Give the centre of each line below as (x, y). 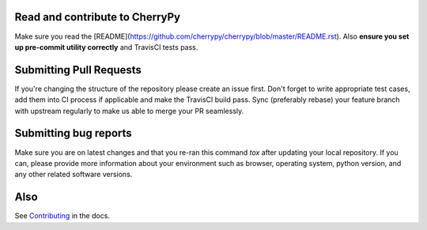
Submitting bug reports (73, 133)
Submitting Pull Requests (78, 70)
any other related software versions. (74, 175)
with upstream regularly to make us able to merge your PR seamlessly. (129, 111)
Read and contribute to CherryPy (98, 17)
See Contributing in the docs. (62, 216)
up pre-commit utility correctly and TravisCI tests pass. (106, 47)
